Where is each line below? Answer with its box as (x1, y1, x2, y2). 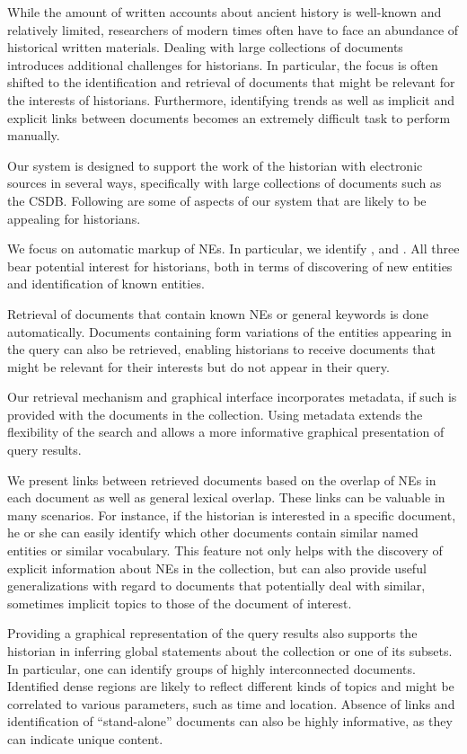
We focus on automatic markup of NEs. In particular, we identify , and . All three (7, 239, 460, 258)
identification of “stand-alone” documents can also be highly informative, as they (7, 712, 453, 731)
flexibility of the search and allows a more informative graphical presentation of (7, 422, 445, 441)
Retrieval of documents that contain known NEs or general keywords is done (7, 304, 429, 323)
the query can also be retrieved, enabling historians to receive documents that (7, 340, 436, 359)
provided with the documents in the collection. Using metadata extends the (7, 404, 423, 423)
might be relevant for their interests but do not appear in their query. (7, 357, 390, 376)
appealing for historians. (7, 208, 141, 227)
